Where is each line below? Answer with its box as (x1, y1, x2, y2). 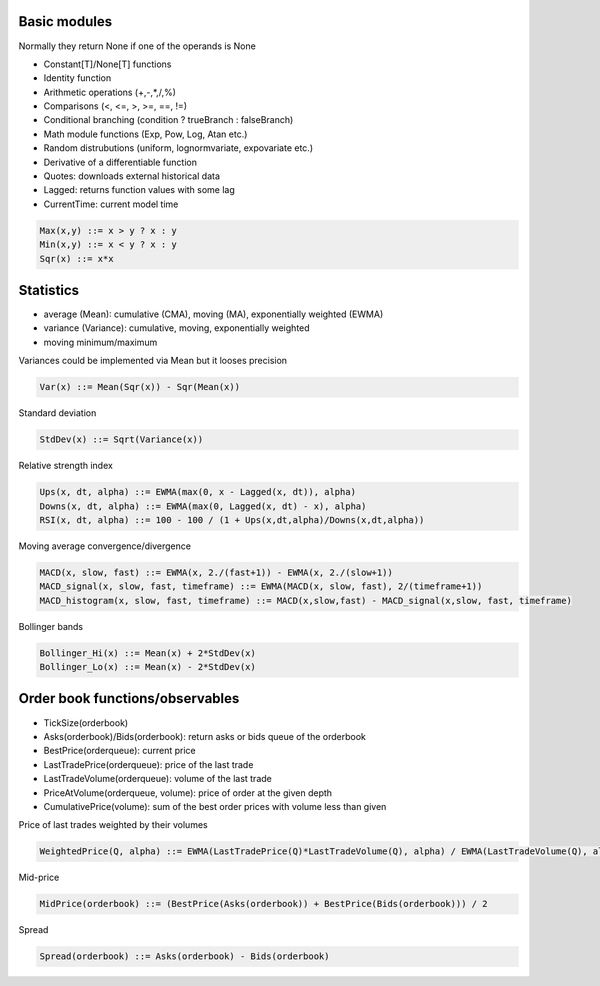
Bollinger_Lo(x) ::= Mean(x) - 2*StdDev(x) (39, 661, 257, 673)
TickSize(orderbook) (43, 716, 129, 729)
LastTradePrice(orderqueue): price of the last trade (43, 758, 254, 770)
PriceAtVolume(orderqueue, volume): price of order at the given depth (43, 786, 333, 799)
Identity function (43, 72, 112, 84)
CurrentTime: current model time (43, 198, 179, 210)
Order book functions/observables (18, 690, 240, 707)
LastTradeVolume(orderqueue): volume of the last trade (43, 773, 272, 785)
